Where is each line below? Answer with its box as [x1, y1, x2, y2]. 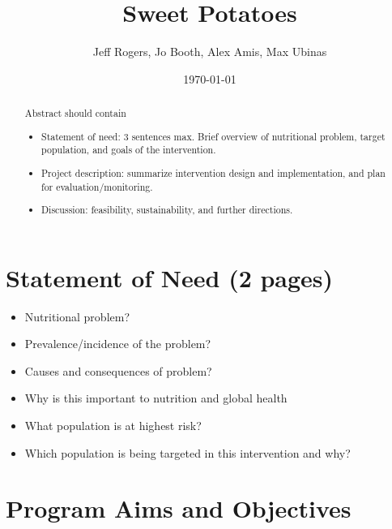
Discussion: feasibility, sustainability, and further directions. [41, 203, 293, 217]
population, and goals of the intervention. [41, 143, 216, 157]
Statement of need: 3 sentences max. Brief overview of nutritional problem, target [41, 129, 386, 143]
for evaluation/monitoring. [41, 179, 153, 193]
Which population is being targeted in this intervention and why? [24, 444, 351, 461]
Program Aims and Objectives [6, 492, 352, 525]
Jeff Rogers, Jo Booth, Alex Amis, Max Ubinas [92, 43, 327, 60]
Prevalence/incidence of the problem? [24, 335, 211, 352]
